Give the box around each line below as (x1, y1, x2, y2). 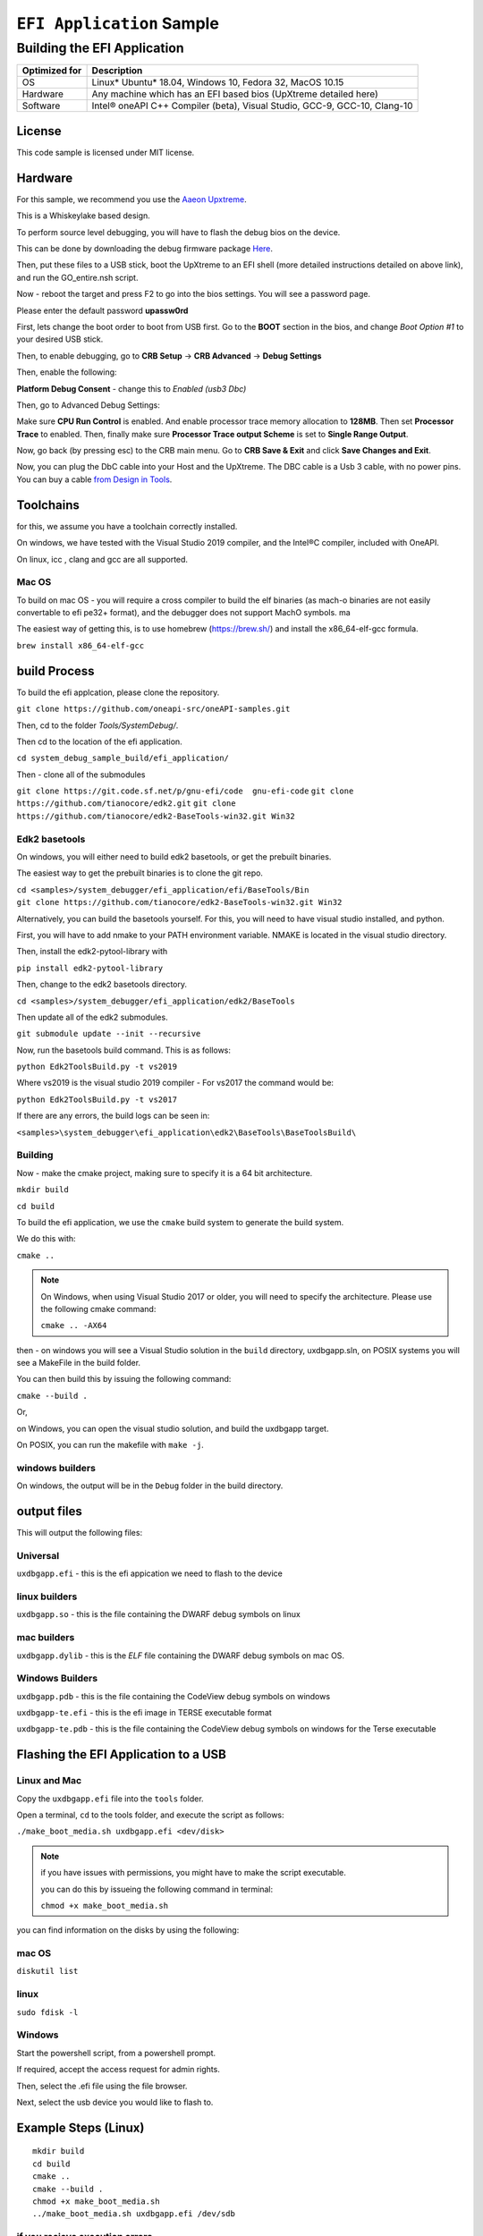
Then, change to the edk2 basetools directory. (16, 979, 188, 990)
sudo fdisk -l (16, 2007, 79, 2017)
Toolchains (16, 497, 80, 512)
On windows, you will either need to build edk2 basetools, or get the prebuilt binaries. (16, 851, 332, 862)
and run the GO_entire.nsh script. (16, 272, 139, 283)
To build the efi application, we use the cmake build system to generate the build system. (16, 1216, 344, 1227)
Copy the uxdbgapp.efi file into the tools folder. (16, 1793, 205, 1804)
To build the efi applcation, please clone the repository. (16, 687, 220, 698)
